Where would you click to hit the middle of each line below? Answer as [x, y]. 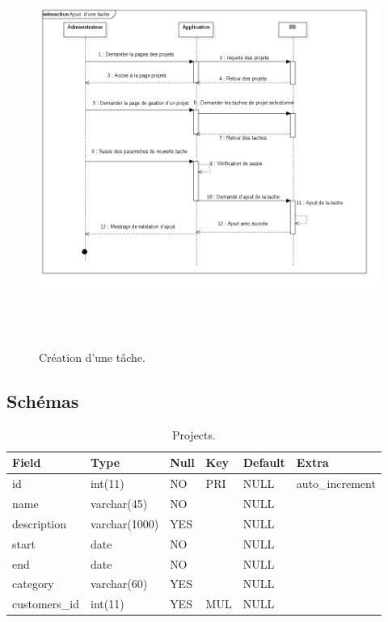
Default [264, 462]
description [40, 523]
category [33, 584]
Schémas [43, 400]
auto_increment [336, 483]
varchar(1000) [125, 523]
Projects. [194, 434]
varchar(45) [119, 503]
